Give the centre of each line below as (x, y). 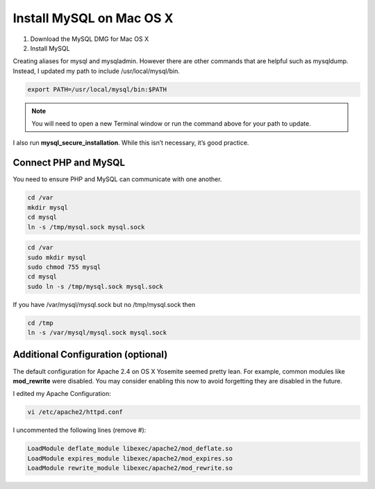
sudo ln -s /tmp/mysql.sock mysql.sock (95, 286)
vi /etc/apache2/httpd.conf (75, 412)
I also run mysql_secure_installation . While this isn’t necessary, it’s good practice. (131, 143)
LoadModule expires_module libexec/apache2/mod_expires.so (130, 458)
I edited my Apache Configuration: (62, 394)
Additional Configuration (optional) (90, 355)
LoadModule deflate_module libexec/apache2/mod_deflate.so (130, 449)
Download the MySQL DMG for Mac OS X (90, 39)
